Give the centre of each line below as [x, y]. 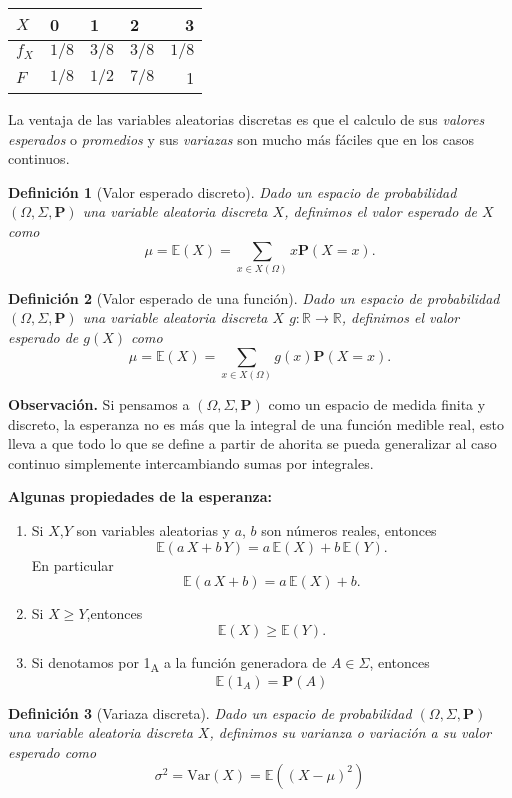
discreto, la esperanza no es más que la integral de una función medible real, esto [256, 423]
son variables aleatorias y [153, 529]
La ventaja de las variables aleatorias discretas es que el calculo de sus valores [246, 119]
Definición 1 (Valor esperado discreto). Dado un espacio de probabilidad [232, 191]
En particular [72, 564]
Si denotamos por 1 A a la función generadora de [179, 663]
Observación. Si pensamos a [99, 404]
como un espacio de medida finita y [377, 404]
